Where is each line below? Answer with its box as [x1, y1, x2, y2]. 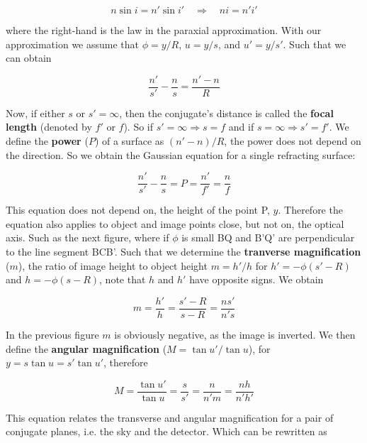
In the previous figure [6, 327, 99, 341]
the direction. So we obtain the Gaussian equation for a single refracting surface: [6, 147, 356, 162]
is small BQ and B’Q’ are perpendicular [181, 230, 355, 245]
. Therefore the [278, 202, 343, 217]
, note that [99, 272, 146, 287]
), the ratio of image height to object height [18, 258, 208, 273]
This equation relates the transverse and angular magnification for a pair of [6, 410, 334, 425]
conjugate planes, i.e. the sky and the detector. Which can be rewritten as [6, 424, 327, 439]
